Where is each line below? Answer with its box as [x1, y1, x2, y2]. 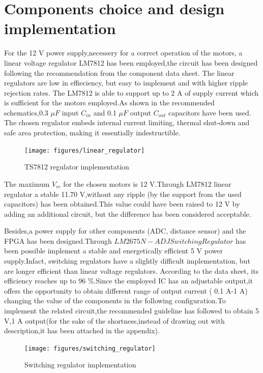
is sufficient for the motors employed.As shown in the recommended [4, 97, 215, 108]
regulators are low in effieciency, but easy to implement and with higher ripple [4, 77, 248, 88]
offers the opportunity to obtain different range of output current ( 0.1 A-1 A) [4, 285, 248, 296]
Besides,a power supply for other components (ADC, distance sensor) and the [4, 225, 246, 236]
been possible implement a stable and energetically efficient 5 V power [4, 245, 223, 256]
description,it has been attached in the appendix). [4, 325, 160, 336]
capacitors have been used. [168, 107, 251, 118]
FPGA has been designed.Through [4, 235, 112, 246]
